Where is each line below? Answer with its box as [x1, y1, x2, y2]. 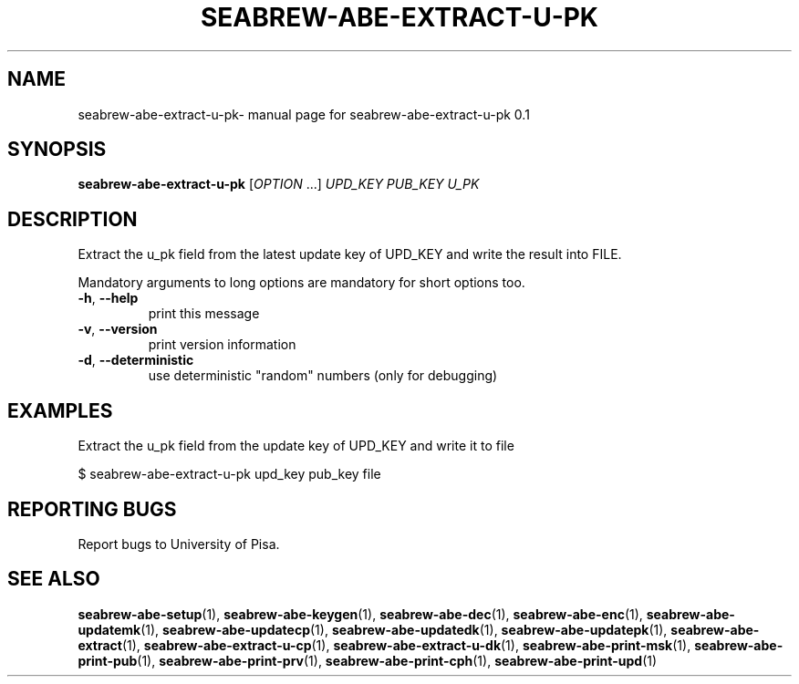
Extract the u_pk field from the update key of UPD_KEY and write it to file [78, 438, 514, 454]
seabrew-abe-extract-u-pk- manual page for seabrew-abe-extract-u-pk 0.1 [78, 106, 530, 122]
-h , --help [78, 290, 139, 306]
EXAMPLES [7, 399, 113, 422]
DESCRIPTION [7, 207, 138, 231]
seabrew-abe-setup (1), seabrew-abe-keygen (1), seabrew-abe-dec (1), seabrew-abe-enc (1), [78, 606, 643, 622]
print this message [148, 306, 260, 322]
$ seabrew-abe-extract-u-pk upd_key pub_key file [78, 466, 381, 482]
